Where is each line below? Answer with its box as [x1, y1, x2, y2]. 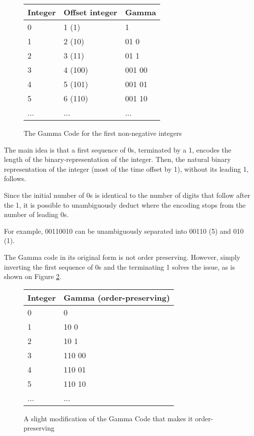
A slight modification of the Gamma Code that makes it [24, 413, 193, 423]
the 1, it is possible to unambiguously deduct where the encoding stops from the [4, 199, 246, 210]
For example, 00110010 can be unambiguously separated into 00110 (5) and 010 [4, 225, 244, 236]
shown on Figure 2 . [4, 271, 61, 281]
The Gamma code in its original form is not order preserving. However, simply [4, 251, 240, 262]
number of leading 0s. [4, 209, 69, 219]
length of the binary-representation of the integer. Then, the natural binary [4, 154, 231, 164]
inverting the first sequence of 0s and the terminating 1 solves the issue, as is [4, 261, 235, 272]
